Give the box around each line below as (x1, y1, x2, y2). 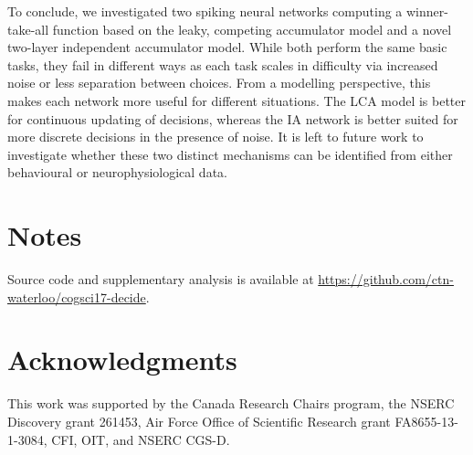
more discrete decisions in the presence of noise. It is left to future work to (7, 127, 424, 146)
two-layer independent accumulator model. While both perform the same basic (7, 37, 447, 57)
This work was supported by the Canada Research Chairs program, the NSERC (7, 394, 455, 413)
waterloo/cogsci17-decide (7, 287, 146, 306)
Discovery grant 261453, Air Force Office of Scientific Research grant (7, 411, 391, 430)
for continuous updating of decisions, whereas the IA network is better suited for (7, 109, 458, 128)
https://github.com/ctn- (318, 270, 454, 289)
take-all (7, 19, 49, 38)
